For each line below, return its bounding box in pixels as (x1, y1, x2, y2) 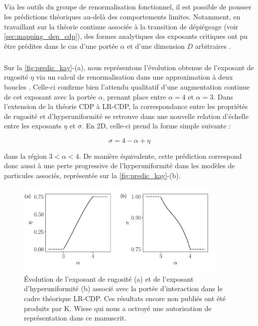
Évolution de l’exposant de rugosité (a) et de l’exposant (24, 273, 194, 284)
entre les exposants (4, 120, 62, 131)
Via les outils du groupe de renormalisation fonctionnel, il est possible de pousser (4, 1, 252, 12)
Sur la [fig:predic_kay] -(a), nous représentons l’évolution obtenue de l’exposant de (4, 62, 254, 72)
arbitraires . (195, 40, 231, 51)
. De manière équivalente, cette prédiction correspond (79, 150, 242, 161)
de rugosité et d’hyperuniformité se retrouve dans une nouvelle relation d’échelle (4, 110, 249, 121)
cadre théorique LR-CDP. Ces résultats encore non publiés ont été (24, 293, 226, 303)
